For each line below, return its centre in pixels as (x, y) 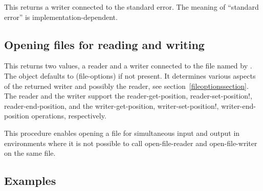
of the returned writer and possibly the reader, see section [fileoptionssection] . (126, 86)
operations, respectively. (69, 116)
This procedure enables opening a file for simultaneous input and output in (122, 133)
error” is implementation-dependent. (61, 17)
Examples (30, 181)
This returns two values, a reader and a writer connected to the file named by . (128, 66)
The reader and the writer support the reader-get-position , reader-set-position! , (128, 96)
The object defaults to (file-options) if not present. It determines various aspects (130, 75)
